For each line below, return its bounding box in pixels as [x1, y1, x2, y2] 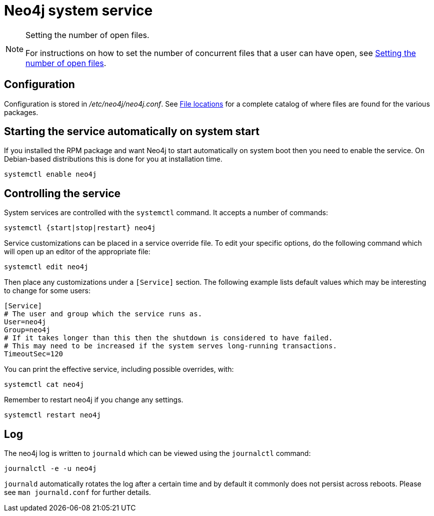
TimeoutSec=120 [4, 350, 63, 358]
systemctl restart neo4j [4, 411, 101, 419]
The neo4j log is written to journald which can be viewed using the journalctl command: [4, 449, 311, 458]
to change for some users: [4, 286, 90, 295]
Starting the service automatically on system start [4, 125, 259, 138]
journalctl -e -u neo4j [4, 464, 97, 473]
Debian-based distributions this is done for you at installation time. [4, 155, 222, 164]
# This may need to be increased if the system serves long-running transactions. [4, 342, 337, 350]
